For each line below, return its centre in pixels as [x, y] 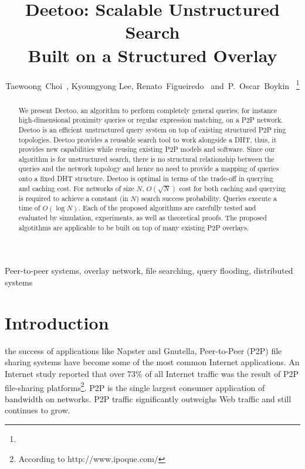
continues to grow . [38, 410]
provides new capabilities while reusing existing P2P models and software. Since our [147, 149]
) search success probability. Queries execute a [206, 198]
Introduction [57, 322]
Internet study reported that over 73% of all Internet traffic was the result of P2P [152, 373]
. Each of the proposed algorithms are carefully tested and [167, 208]
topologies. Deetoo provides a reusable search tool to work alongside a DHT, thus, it [148, 139]
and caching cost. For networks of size [76, 188]
